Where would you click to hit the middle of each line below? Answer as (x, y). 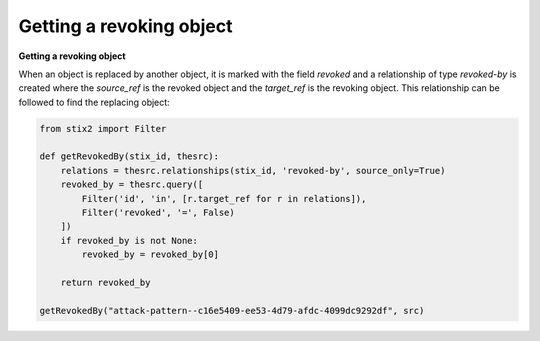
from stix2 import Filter (103, 128)
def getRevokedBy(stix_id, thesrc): (129, 156)
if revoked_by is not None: (129, 240)
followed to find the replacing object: (94, 102)
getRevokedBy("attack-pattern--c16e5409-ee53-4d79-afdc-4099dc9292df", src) (232, 310)
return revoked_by (105, 282)
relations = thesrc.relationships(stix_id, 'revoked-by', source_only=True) (253, 170)
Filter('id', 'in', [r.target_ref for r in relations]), (224, 198)
